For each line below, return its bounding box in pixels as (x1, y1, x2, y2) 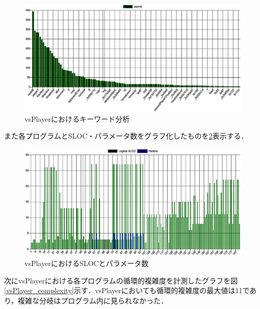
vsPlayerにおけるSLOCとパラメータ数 (25, 258, 149, 269)
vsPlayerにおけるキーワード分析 (25, 113, 130, 124)
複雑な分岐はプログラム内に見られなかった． (18, 295, 168, 305)
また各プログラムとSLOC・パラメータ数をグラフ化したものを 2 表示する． (4, 130, 248, 141)
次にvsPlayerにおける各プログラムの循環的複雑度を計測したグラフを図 (4, 275, 238, 285)
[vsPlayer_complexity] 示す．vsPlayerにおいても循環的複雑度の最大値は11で (4, 285, 250, 296)
